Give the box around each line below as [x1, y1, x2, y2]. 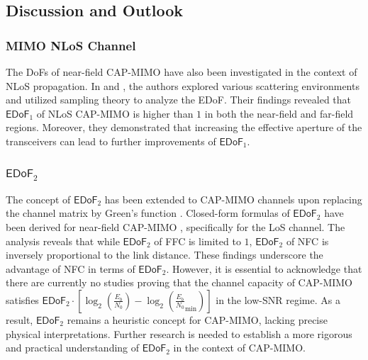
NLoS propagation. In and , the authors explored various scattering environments [6, 78, 359, 93]
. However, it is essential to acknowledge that [166, 261, 362, 276]
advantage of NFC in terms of [6, 261, 135, 276]
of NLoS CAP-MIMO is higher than [36, 106, 194, 120]
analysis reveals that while [6, 233, 120, 248]
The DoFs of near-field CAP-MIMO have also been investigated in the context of [6, 64, 357, 79]
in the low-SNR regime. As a [216, 292, 340, 307]
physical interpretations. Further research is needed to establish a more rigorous [6, 326, 352, 341]
